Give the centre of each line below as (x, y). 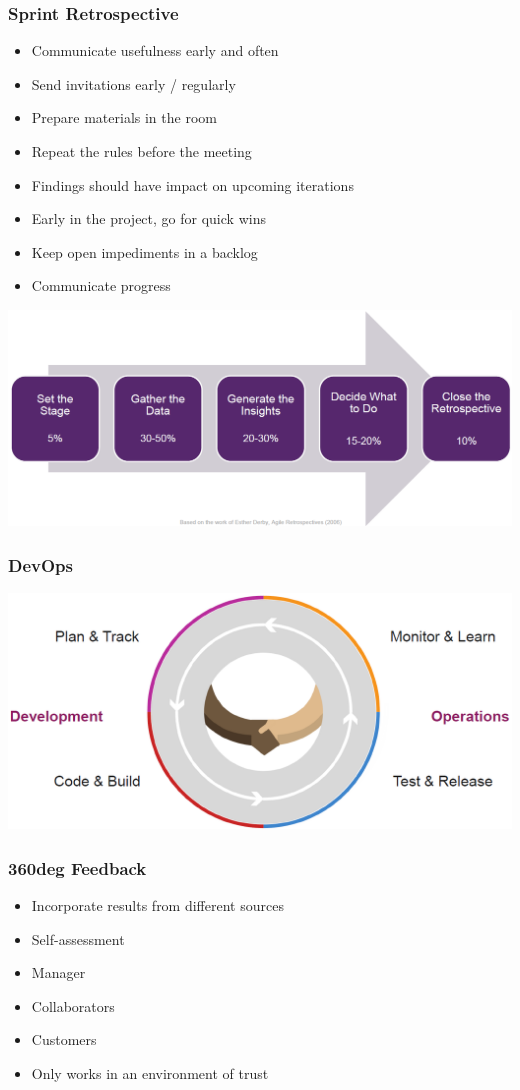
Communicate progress (101, 285)
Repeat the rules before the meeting (141, 151)
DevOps (40, 564)
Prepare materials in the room (124, 117)
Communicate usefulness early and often (155, 50)
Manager (58, 972)
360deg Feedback (77, 867)
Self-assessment (78, 938)
